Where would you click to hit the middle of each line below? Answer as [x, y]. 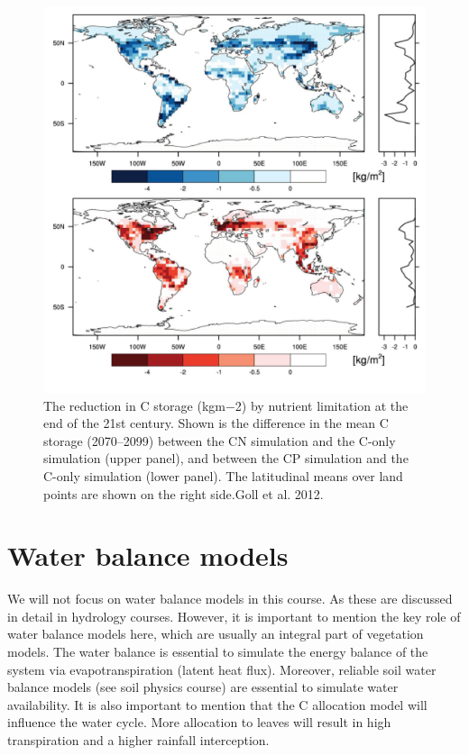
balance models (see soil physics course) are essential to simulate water [203, 687]
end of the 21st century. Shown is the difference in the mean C [216, 423]
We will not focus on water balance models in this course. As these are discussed [230, 599]
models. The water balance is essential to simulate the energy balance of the [218, 652]
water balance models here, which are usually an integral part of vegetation [216, 634]
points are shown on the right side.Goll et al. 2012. [184, 493]
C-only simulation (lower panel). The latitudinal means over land [223, 475]
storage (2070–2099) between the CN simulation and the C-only [220, 440]
